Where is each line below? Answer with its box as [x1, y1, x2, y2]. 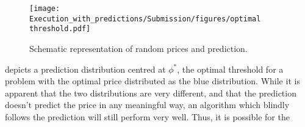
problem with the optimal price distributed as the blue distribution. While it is [5, 74, 300, 87]
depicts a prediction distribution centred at [5, 62, 166, 75]
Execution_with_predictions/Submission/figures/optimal [29, 14, 261, 23]
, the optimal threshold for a [177, 62, 284, 75]
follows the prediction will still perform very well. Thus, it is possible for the [5, 110, 290, 123]
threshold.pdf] [29, 24, 91, 34]
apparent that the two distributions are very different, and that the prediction [5, 86, 296, 99]
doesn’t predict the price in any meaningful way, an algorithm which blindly [5, 98, 290, 111]
